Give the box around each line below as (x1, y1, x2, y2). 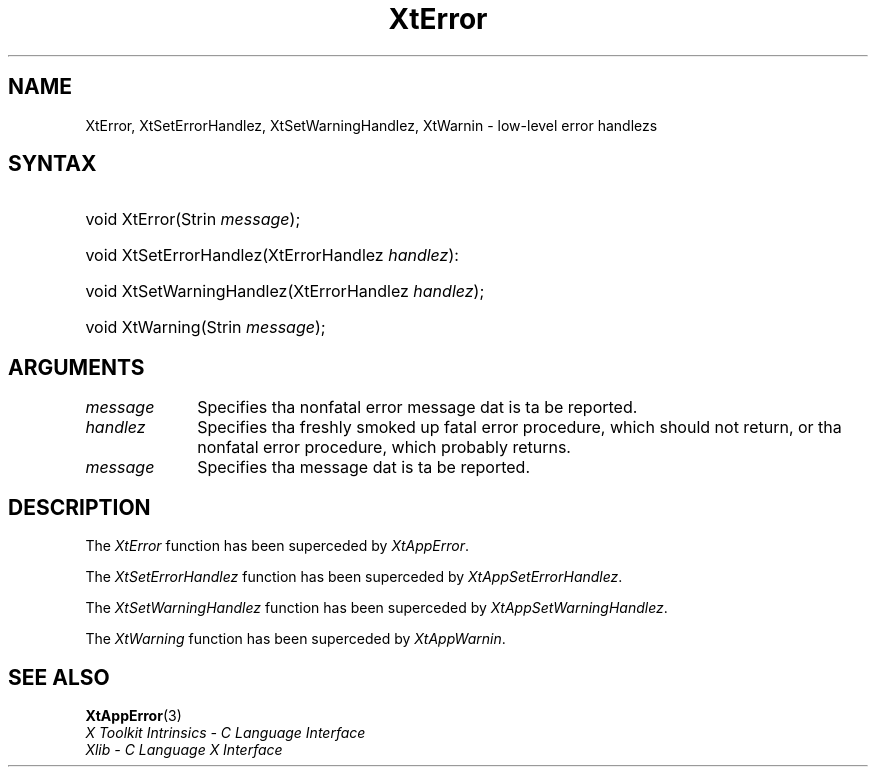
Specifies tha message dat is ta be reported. (197, 457, 531, 478)
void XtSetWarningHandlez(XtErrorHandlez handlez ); (85, 281, 485, 302)
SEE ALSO (8, 664, 110, 690)
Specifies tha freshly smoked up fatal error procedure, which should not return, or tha (197, 417, 842, 438)
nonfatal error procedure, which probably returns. (197, 437, 571, 458)
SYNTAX (8, 151, 97, 177)
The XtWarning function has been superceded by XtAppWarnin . (85, 630, 506, 648)
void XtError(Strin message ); (85, 209, 301, 230)
